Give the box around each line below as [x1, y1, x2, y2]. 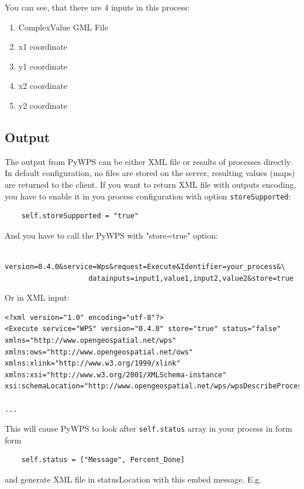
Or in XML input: [5, 291, 70, 304]
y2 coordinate [18, 99, 68, 111]
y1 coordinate [18, 60, 68, 72]
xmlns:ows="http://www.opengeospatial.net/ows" [5, 347, 194, 356]
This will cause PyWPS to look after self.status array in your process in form [5, 422, 292, 435]
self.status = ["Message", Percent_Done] [21, 456, 185, 464]
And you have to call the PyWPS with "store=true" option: [5, 229, 218, 241]
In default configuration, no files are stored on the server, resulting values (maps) [5, 167, 295, 179]
